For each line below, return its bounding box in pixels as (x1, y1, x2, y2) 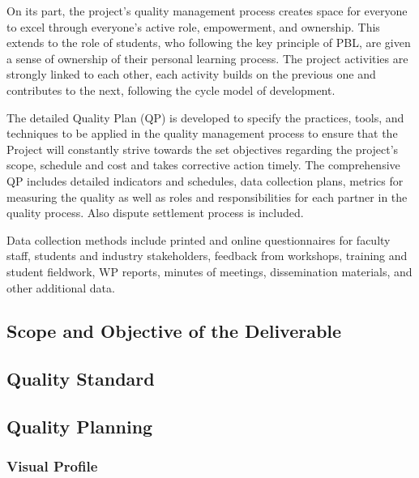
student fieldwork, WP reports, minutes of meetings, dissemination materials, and (6, 262, 413, 280)
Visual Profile (6, 456, 98, 476)
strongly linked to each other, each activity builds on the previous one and (6, 66, 376, 83)
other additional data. (6, 279, 115, 296)
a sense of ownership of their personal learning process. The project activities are (6, 49, 408, 66)
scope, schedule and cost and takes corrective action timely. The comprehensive (6, 156, 400, 173)
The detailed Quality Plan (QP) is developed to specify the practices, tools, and (6, 109, 404, 126)
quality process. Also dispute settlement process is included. (6, 204, 304, 221)
